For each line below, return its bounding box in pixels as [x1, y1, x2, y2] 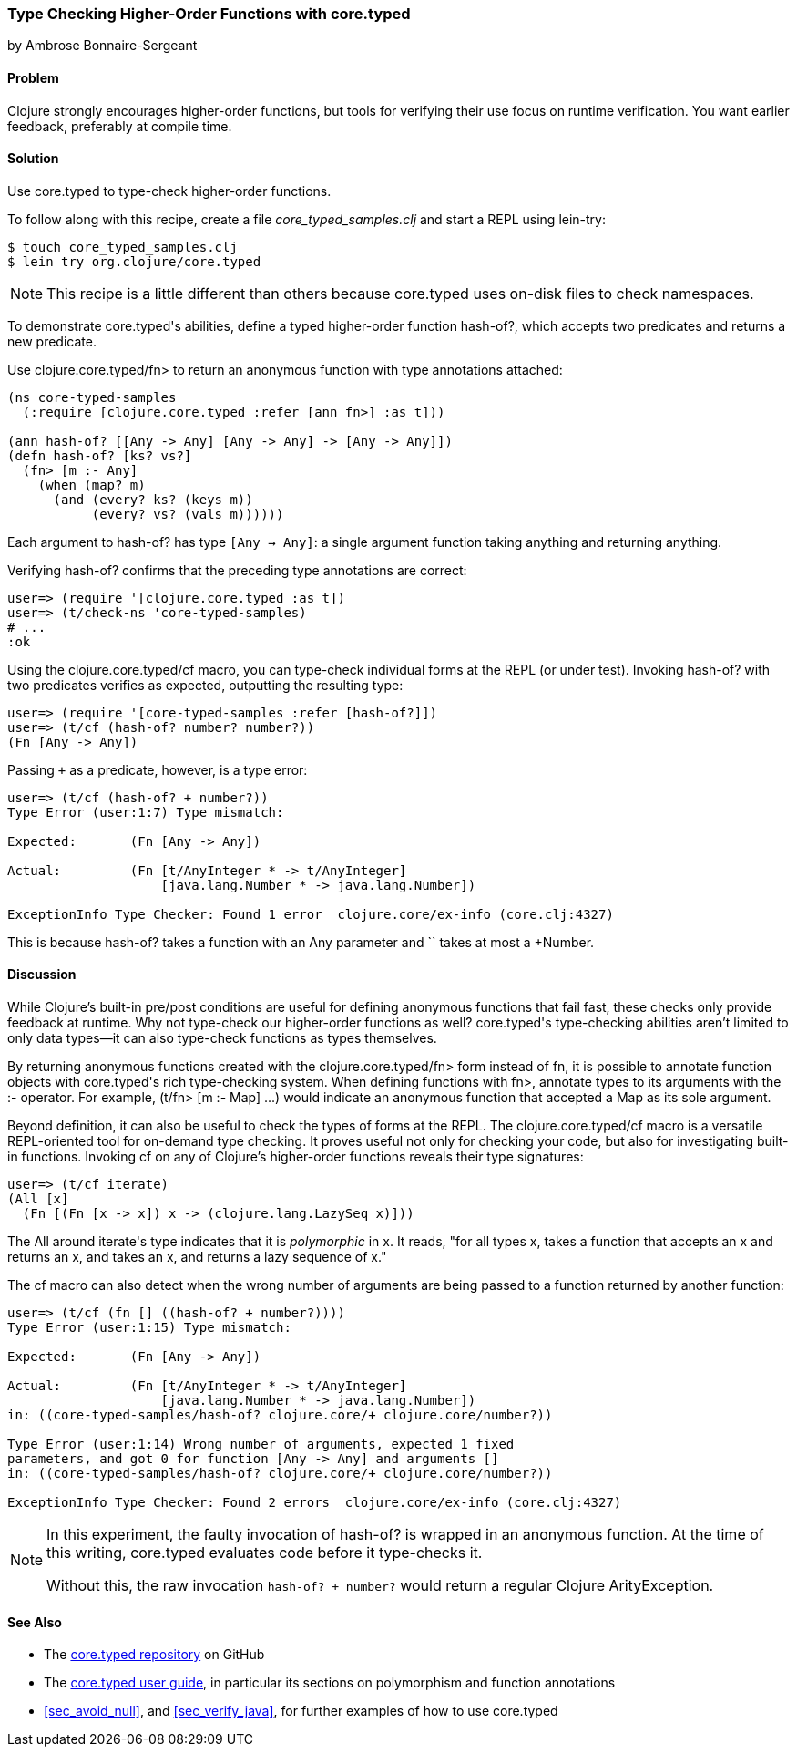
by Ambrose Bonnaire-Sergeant [7, 37, 198, 54]
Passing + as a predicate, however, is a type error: [7, 761, 308, 778]
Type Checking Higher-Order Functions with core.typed [7, 5, 411, 23]
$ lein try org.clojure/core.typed [7, 253, 261, 269]
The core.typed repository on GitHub [44, 1646, 265, 1663]
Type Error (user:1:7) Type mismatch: [7, 804, 284, 820]
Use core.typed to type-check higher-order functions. [7, 182, 332, 199]
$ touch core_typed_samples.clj [7, 239, 238, 254]
